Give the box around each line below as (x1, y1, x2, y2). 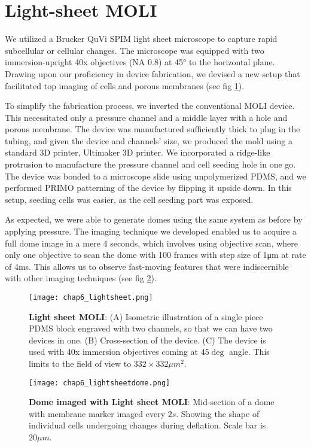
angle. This (229, 345, 270, 358)
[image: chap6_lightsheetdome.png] (29, 378, 170, 387)
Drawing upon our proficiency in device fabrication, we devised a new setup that (5, 67, 300, 80)
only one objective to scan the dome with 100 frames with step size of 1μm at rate (5, 248, 306, 261)
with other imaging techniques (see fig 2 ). (5, 272, 157, 284)
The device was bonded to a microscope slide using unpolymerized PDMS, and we (5, 169, 306, 182)
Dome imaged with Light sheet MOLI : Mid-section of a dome (29, 396, 275, 408)
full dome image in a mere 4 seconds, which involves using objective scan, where (5, 236, 298, 249)
